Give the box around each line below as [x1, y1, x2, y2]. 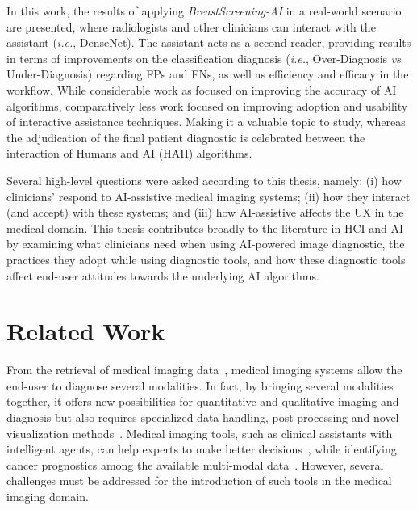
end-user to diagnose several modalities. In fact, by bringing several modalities [6, 377, 394, 394]
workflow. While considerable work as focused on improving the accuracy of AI [6, 81, 397, 98]
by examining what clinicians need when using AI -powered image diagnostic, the [6, 235, 405, 252]
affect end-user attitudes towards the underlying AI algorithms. [6, 267, 319, 284]
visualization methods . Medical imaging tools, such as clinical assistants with [6, 424, 393, 441]
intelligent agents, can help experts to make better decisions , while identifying [6, 440, 397, 457]
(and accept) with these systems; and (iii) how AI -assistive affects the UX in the [6, 204, 404, 221]
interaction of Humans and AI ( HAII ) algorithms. [6, 145, 252, 162]
